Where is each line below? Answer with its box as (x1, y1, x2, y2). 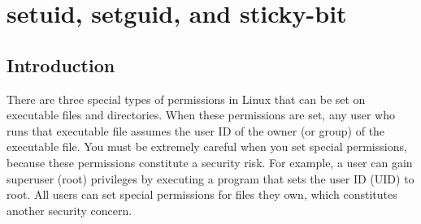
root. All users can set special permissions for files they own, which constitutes (7, 186, 397, 203)
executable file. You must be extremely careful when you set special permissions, (7, 138, 407, 155)
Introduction (7, 52, 115, 77)
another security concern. (7, 201, 132, 218)
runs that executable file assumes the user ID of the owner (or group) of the (7, 122, 385, 139)
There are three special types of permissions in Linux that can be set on (7, 90, 366, 107)
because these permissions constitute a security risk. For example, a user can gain (7, 153, 413, 170)
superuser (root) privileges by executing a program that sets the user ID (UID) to (7, 170, 414, 187)
